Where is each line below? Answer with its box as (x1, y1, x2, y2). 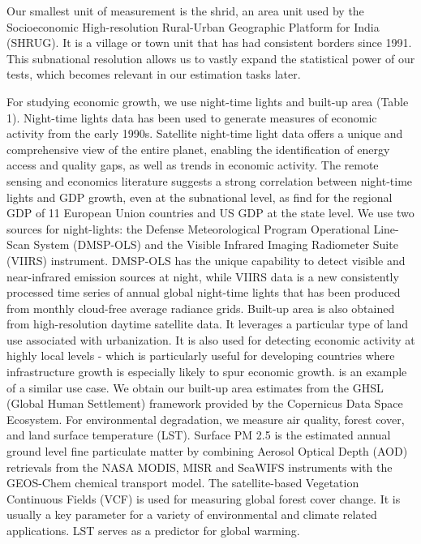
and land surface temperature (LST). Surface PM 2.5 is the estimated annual (6, 426, 391, 443)
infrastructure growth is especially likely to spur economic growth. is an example (6, 363, 407, 380)
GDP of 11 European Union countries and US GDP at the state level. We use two (6, 204, 415, 221)
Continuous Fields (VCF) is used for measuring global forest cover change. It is (6, 490, 401, 507)
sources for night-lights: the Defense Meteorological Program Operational (6, 220, 370, 237)
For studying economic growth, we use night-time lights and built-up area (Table (6, 92, 409, 109)
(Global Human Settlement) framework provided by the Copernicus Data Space (6, 395, 403, 412)
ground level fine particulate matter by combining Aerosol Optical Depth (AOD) (6, 443, 408, 460)
